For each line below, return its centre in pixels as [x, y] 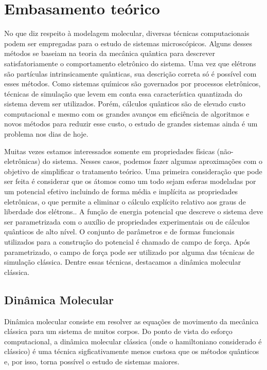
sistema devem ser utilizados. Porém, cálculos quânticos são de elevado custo [125, 104]
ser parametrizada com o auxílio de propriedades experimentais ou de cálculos [127, 221]
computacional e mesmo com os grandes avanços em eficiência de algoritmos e [127, 113]
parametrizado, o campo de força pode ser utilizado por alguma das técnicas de [129, 252]
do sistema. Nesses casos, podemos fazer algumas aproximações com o [153, 161]
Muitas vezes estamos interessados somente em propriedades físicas [110, 151]
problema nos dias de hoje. [46, 134]
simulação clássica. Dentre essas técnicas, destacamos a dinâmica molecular [123, 262]
